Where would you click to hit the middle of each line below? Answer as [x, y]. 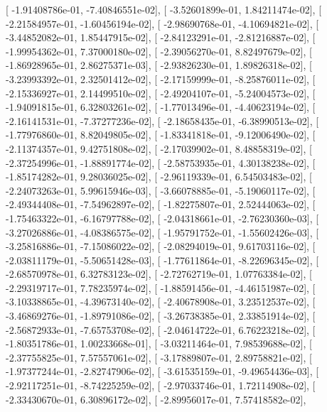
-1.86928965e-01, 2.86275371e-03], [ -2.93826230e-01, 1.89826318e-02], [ [159, 65]
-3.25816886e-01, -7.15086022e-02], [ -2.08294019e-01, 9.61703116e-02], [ [161, 246]
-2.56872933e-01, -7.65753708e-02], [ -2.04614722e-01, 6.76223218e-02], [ [161, 329]
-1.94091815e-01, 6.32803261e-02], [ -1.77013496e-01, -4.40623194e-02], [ [161, 107]
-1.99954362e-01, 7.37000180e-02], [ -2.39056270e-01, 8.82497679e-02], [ [159, 51]
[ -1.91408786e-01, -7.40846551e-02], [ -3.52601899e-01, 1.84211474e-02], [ [164, 9]
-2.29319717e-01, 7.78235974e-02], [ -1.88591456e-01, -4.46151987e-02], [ [161, 287]
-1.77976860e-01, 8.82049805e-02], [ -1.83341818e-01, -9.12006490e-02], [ [161, 135]
